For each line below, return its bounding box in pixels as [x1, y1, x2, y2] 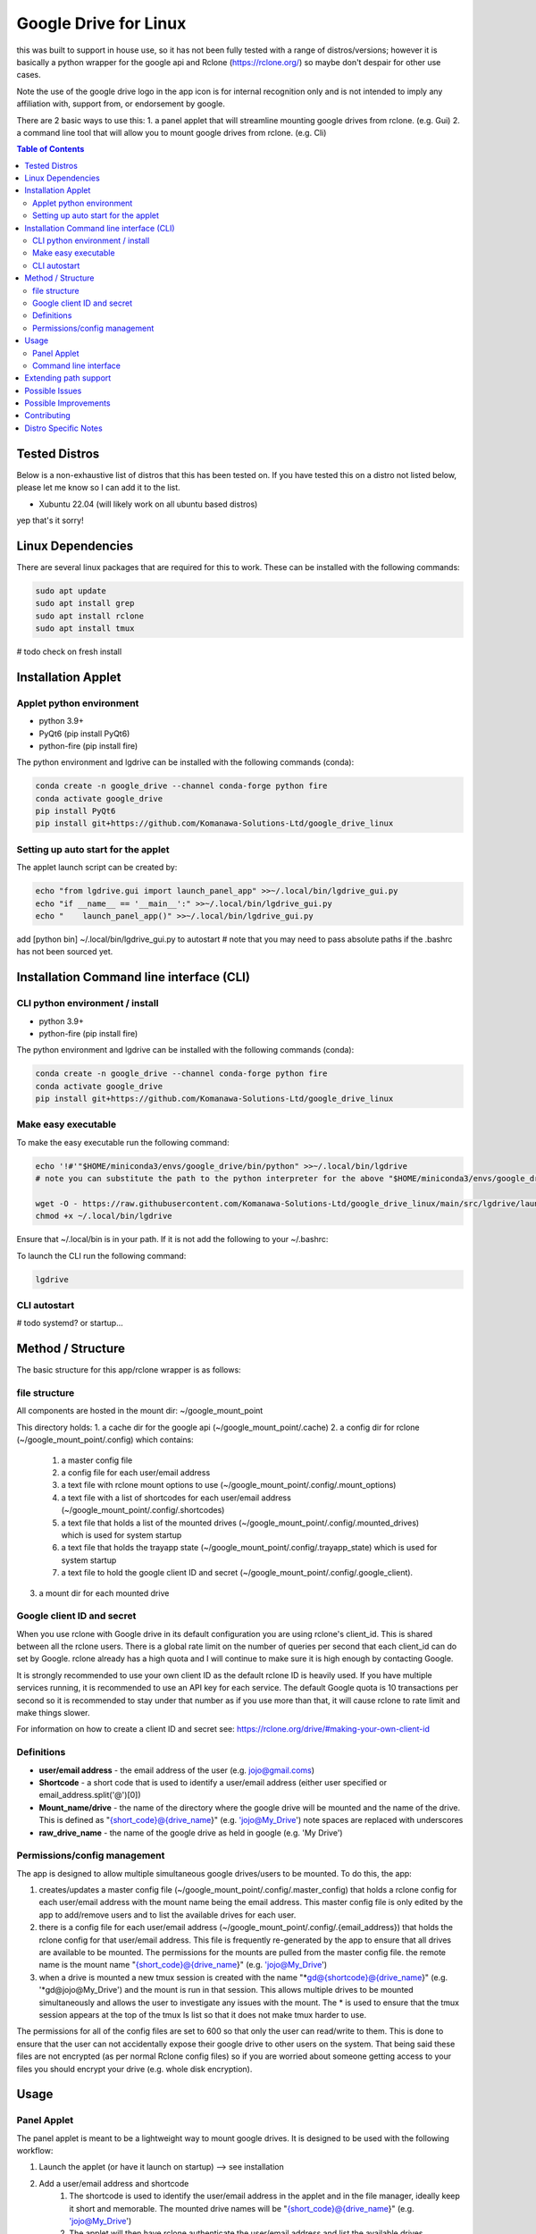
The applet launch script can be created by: [16, 862, 178, 873]
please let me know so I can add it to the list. [16, 483, 180, 493]
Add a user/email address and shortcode [38, 2178, 189, 2188]
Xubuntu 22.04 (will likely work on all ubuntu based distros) [38, 499, 258, 509]
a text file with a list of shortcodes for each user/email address [61, 1492, 292, 1503]
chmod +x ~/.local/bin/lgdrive [35, 1211, 173, 1222]
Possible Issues [24, 385, 82, 396]
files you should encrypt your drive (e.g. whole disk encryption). [16, 2063, 253, 2074]
